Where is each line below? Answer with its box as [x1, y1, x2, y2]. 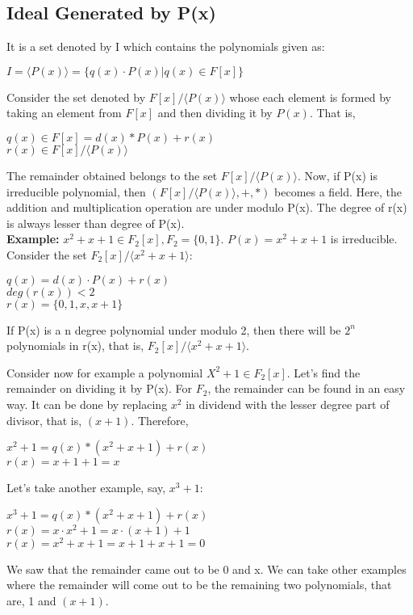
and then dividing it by [157, 104, 273, 121]
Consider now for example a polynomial [6, 364, 203, 381]
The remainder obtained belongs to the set [6, 166, 218, 183]
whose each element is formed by [229, 88, 391, 105]
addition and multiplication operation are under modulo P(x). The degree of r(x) [6, 199, 407, 216]
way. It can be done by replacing [6, 395, 168, 412]
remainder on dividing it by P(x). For [6, 380, 193, 397]
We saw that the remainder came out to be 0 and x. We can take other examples [6, 560, 407, 577]
